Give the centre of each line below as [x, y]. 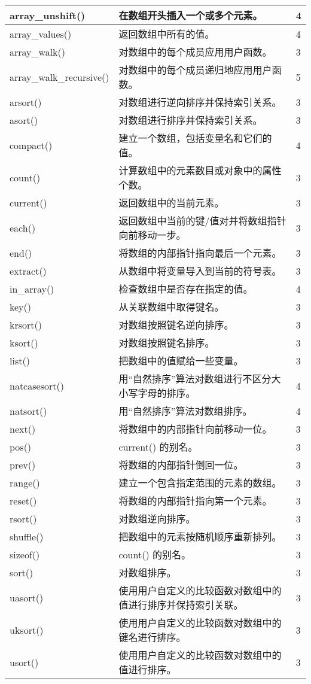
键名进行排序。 [152, 637]
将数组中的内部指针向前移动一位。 [195, 429]
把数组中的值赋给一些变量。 [181, 361]
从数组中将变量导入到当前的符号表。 [200, 271]
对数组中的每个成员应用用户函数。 [195, 52]
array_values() [41, 34]
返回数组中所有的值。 [167, 34]
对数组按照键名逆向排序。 [176, 325]
